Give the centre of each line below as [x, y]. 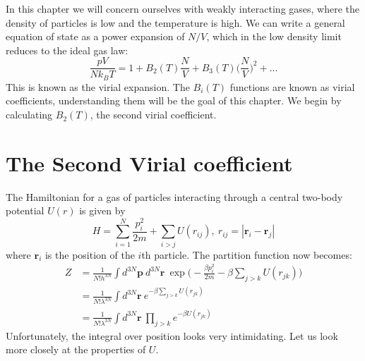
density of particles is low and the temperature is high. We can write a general [175, 22]
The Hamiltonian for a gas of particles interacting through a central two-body [174, 196]
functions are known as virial [292, 86]
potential [25, 210]
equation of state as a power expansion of [95, 36]
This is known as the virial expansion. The [98, 86]
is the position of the [90, 254]
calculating [29, 115]
